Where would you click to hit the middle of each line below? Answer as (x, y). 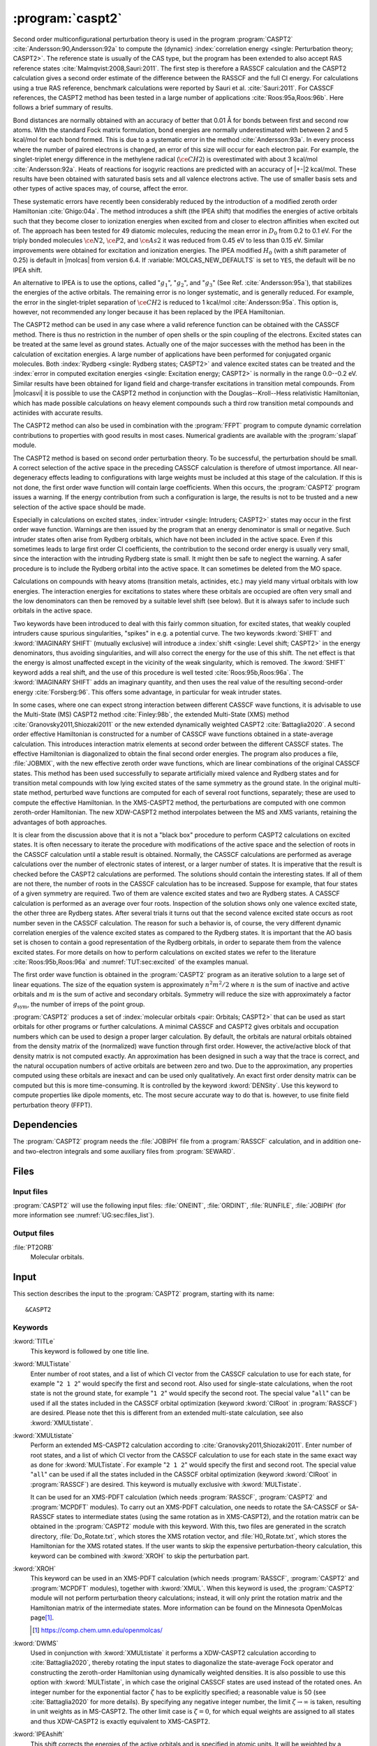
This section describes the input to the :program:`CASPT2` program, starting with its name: (144, 1293)
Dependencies (45, 1125)
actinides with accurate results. (58, 413)
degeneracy (30, 478)
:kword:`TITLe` (34, 1342)
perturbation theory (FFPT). (53, 1105)
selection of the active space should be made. (79, 507)
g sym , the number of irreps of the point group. (79, 1005)
